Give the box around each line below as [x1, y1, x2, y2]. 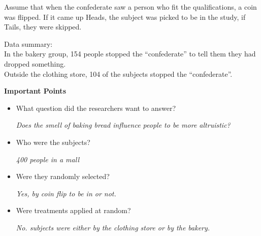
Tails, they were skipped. [4, 21, 82, 32]
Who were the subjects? [16, 136, 90, 147]
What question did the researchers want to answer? [16, 102, 176, 113]
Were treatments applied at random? [16, 205, 131, 216]
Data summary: [4, 38, 53, 49]
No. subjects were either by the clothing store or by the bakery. [16, 222, 210, 232]
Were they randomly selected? [16, 171, 110, 182]
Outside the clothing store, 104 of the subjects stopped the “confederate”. [4, 68, 233, 79]
